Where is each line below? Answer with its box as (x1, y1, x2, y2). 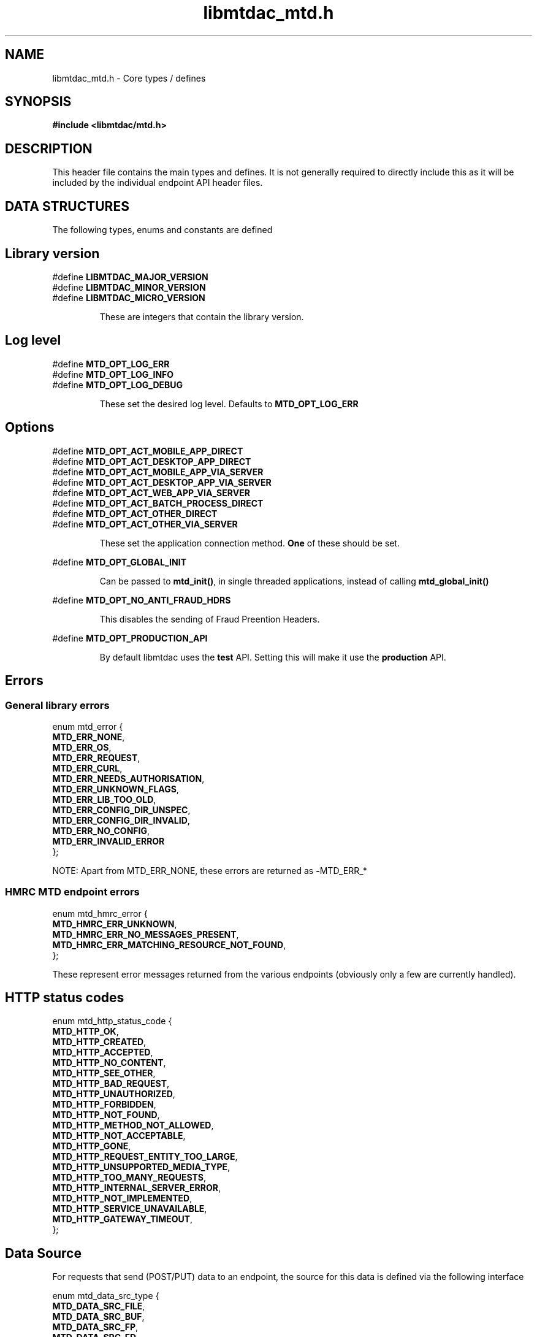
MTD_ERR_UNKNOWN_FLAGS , (52, 783, 179, 794)
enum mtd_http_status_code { (52, 1016, 172, 1027)
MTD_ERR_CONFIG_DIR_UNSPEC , (52, 804, 191, 815)
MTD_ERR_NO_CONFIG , (52, 825, 150, 836)
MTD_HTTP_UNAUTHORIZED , (52, 1089, 175, 1100)
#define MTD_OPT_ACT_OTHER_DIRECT (52, 508, 218, 519)
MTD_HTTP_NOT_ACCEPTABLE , (52, 1130, 186, 1141)
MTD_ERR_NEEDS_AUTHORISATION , (52, 773, 205, 784)
